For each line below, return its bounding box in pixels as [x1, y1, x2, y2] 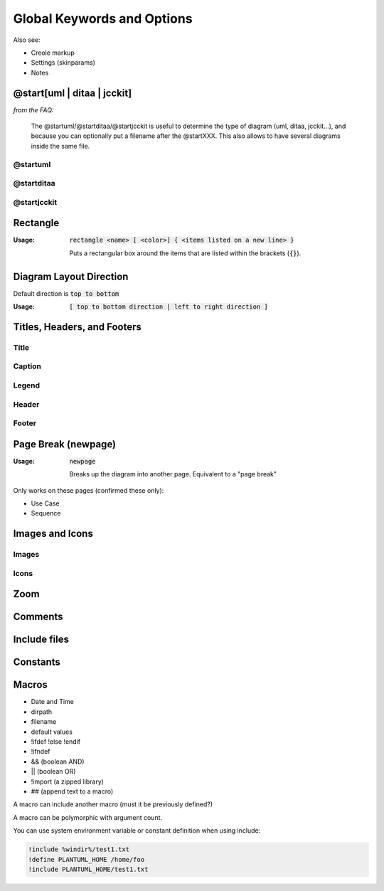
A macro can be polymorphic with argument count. [13, 813, 163, 821]
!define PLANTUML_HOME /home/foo [28, 855, 145, 863]
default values [31, 727, 73, 736]
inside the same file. [31, 142, 90, 150]
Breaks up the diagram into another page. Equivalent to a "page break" [69, 470, 277, 479]
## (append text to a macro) [31, 787, 114, 796]
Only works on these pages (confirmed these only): [13, 486, 164, 494]
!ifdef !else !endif [31, 737, 81, 746]
